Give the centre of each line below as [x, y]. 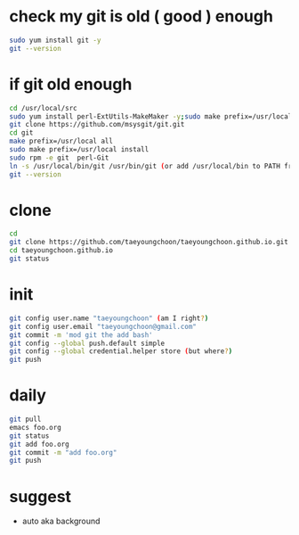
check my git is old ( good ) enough [141, 16]
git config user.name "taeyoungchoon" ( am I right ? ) [109, 318]
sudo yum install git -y [55, 40]
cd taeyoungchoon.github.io [61, 251]
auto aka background [61, 521]
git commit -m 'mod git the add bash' [81, 335]
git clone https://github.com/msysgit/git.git [97, 125]
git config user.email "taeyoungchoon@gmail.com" [103, 326]
